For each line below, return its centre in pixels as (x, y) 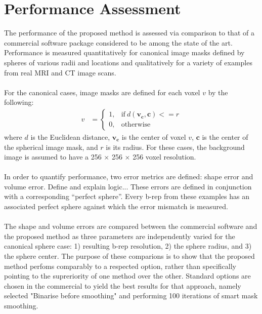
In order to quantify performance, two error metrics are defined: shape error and (129, 176)
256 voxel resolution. (164, 157)
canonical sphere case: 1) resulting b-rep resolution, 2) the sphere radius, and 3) (128, 246)
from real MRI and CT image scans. (60, 72)
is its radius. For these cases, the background (175, 147)
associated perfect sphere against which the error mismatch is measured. (116, 206)
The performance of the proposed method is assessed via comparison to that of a (129, 33)
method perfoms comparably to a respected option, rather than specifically (120, 266)
